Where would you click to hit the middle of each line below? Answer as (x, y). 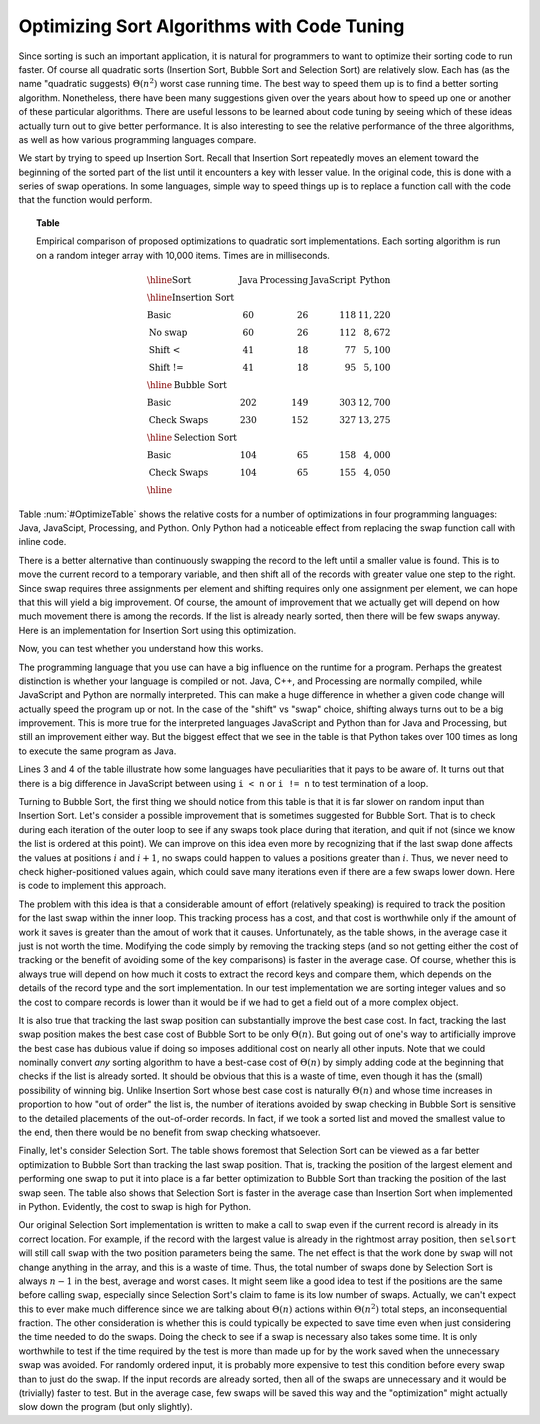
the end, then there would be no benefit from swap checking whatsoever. (169, 1132)
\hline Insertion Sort (190, 297)
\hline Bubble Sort (186, 384)
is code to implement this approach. (92, 886)
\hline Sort (169, 279)
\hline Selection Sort (191, 437)
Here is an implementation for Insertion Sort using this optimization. (157, 630)
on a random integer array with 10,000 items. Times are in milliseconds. (183, 255)
